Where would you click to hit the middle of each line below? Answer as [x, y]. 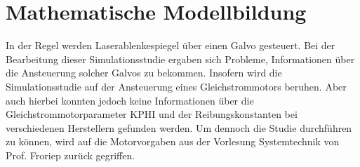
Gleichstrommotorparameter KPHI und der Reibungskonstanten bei [152, 114]
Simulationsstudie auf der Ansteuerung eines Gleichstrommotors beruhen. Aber [176, 86]
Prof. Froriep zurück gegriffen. [71, 155]
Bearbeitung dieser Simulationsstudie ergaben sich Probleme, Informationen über [180, 59]
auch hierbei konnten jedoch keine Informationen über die [130, 100]
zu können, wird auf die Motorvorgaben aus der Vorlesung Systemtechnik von [173, 141]
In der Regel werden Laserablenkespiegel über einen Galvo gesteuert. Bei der [171, 45]
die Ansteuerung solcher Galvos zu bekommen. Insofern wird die [144, 73]
